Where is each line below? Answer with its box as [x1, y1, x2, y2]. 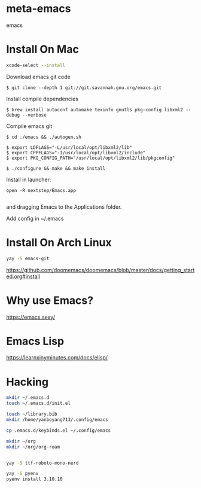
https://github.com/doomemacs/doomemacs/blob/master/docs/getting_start [6, 266, 195, 273]
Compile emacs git [6, 122, 53, 130]
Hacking [6, 375, 49, 389]
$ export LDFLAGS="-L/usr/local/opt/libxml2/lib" [6, 144, 133, 151]
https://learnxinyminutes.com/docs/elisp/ [6, 354, 108, 361]
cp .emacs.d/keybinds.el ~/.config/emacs [6, 427, 111, 434]
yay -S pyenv [6, 471, 39, 477]
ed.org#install [6, 273, 40, 280]
